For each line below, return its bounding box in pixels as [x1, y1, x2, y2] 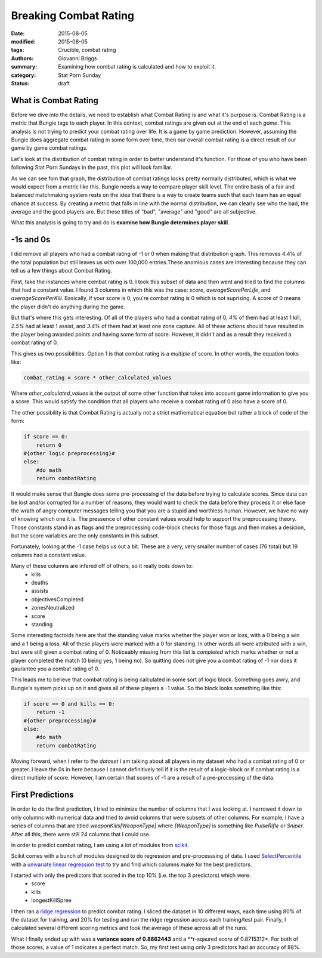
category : [11, 72, 36, 79]
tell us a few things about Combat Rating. [11, 267, 113, 274]
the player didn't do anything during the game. [11, 303, 125, 310]
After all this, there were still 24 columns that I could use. [11, 830, 151, 838]
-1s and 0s [11, 234, 51, 245]
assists [31, 588, 49, 595]
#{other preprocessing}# [23, 717, 97, 724]
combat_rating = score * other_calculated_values [23, 375, 172, 381]
